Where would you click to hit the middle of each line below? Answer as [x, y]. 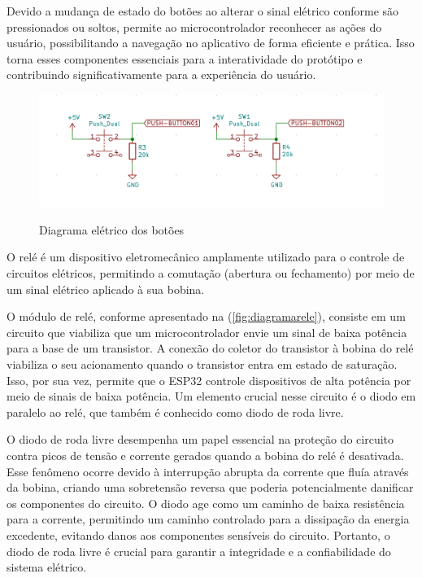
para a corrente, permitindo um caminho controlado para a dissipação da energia [208, 519]
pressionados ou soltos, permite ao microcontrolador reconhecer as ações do [194, 26]
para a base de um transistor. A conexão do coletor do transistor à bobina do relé [210, 348]
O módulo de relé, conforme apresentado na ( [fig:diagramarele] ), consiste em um [206, 316]
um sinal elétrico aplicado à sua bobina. [106, 289]
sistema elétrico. [47, 567]
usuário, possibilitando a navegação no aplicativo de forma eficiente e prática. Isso [211, 43]
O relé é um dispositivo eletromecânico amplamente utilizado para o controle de [206, 257]
